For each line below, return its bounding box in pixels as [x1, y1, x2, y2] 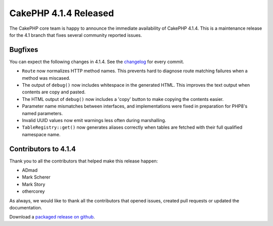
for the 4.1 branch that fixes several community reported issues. [9, 32, 142, 38]
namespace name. [22, 131, 61, 137]
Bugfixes [9, 45, 38, 54]
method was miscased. [22, 75, 71, 81]
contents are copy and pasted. [22, 89, 86, 95]
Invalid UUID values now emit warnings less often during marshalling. [22, 117, 166, 123]
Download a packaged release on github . [9, 214, 96, 220]
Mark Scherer [22, 174, 51, 180]
